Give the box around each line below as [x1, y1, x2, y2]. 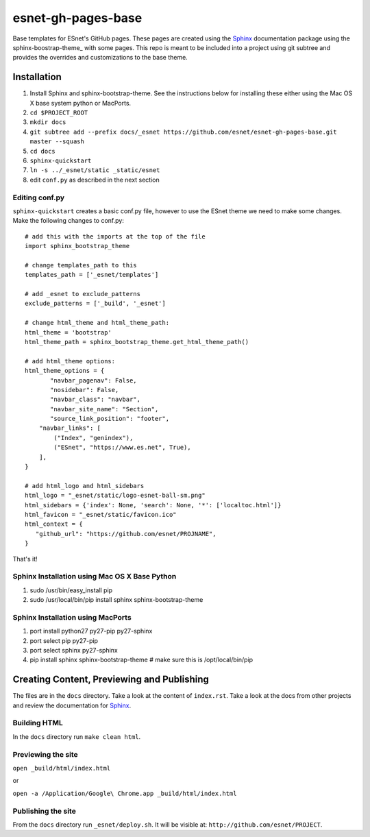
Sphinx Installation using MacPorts [12, 612, 132, 622]
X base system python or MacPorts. [29, 99, 132, 107]
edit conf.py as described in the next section [29, 175, 160, 184]
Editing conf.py [12, 193, 65, 202]
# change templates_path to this [25, 261, 137, 269]
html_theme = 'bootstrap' [25, 328, 112, 336]
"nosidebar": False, [50, 386, 119, 393]
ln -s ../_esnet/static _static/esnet [29, 167, 160, 174]
